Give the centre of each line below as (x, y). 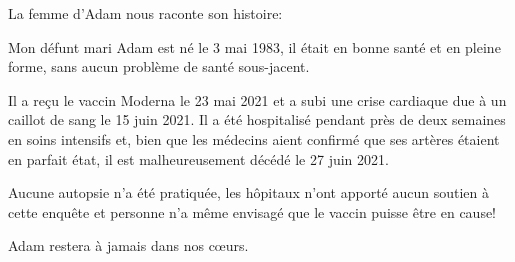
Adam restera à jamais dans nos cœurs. (128, 245)
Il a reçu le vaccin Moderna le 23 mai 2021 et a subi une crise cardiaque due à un (257, 99)
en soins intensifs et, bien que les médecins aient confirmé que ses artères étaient (254, 138)
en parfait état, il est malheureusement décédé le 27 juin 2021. (198, 158)
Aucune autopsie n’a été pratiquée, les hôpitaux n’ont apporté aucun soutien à (249, 192)
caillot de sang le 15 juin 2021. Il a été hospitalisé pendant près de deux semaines (257, 119)
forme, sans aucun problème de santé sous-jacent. (159, 66)
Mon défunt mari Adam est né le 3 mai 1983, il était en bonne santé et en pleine (254, 46)
